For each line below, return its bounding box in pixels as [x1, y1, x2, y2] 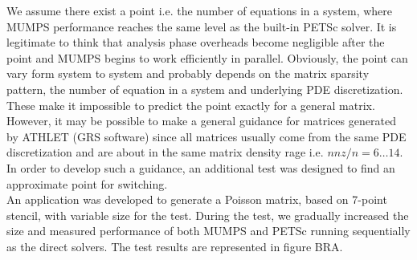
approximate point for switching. [6, 175, 168, 192]
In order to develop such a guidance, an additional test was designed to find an [6, 159, 395, 176]
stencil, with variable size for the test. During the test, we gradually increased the [6, 206, 409, 223]
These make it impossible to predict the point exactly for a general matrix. [6, 96, 375, 113]
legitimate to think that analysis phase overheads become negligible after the [6, 34, 385, 51]
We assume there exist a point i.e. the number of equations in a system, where [6, 2, 393, 18]
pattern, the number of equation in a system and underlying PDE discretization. [6, 80, 403, 97]
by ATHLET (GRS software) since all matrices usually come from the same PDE [6, 128, 407, 144]
